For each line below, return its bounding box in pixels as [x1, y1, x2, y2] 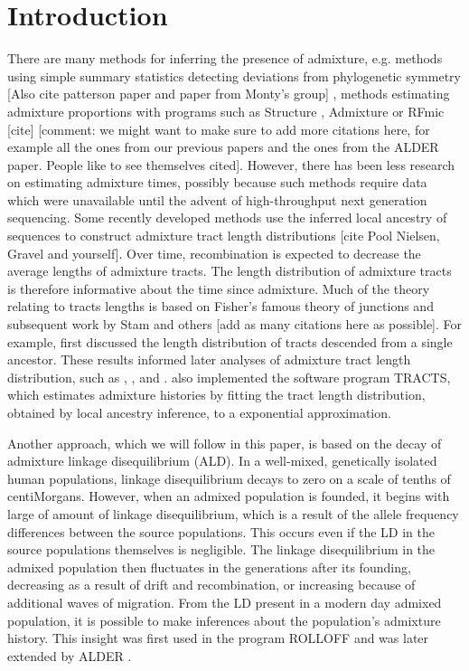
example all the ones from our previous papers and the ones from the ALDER [7, 137, 439, 156]
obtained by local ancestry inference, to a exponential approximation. [7, 403, 391, 421]
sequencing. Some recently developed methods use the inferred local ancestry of [7, 208, 447, 227]
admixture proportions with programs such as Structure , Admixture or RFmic [7, 101, 445, 120]
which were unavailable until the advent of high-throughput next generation [7, 190, 427, 209]
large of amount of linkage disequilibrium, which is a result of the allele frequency [7, 504, 459, 523]
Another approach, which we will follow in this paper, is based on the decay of [7, 433, 442, 452]
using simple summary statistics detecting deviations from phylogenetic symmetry [7, 66, 461, 85]
